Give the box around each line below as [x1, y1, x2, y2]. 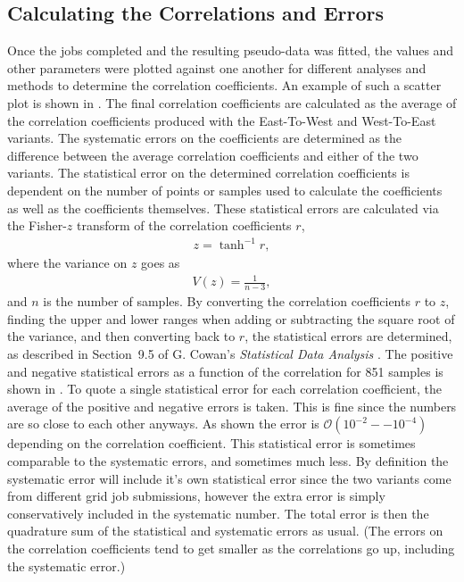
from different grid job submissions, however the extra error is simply [7, 486, 385, 505]
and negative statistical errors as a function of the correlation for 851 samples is [7, 362, 443, 380]
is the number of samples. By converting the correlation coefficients [43, 292, 410, 311]
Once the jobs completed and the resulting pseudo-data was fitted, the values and [7, 41, 454, 60]
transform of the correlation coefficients [76, 216, 292, 235]
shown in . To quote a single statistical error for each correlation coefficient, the [7, 379, 443, 398]
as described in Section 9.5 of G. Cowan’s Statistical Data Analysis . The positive [7, 345, 453, 363]
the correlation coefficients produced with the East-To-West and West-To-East [7, 111, 436, 129]
